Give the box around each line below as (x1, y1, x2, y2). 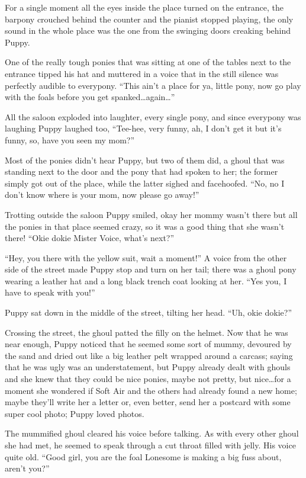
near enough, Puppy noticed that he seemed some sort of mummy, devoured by (5, 338, 292, 350)
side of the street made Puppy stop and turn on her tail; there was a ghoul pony (5, 263, 297, 275)
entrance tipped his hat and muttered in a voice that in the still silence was (5, 67, 279, 79)
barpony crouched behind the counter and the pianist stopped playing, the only (5, 12, 294, 25)
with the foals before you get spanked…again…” (5, 91, 175, 103)
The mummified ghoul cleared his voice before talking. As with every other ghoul (5, 427, 299, 439)
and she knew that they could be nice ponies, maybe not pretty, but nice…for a (5, 373, 291, 385)
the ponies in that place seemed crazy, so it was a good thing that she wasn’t (5, 220, 285, 232)
